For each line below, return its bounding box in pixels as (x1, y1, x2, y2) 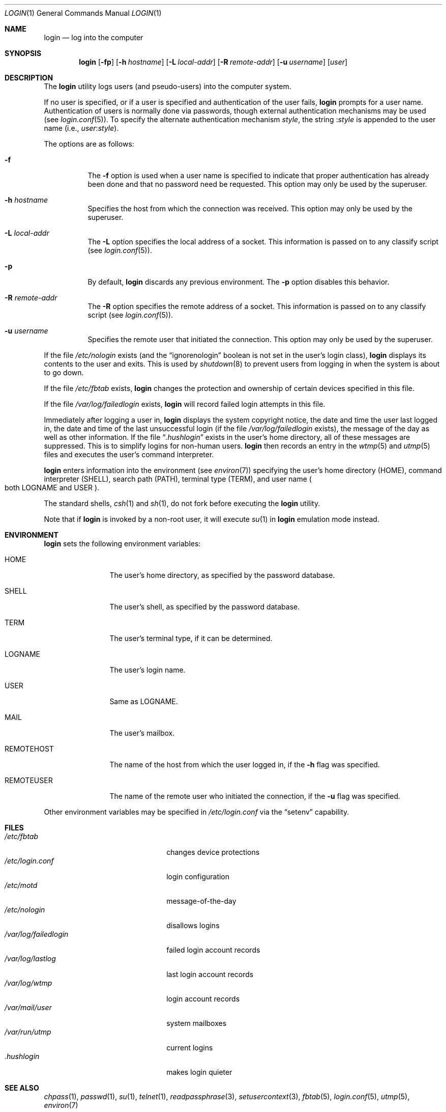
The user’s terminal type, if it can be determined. (109, 634, 273, 643)
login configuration (166, 872, 230, 881)
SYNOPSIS (5, 49, 42, 58)
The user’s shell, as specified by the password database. (109, 602, 300, 611)
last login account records (166, 970, 254, 979)
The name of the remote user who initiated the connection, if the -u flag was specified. (109, 792, 401, 800)
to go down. (44, 368, 84, 377)
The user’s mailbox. (109, 729, 175, 737)
